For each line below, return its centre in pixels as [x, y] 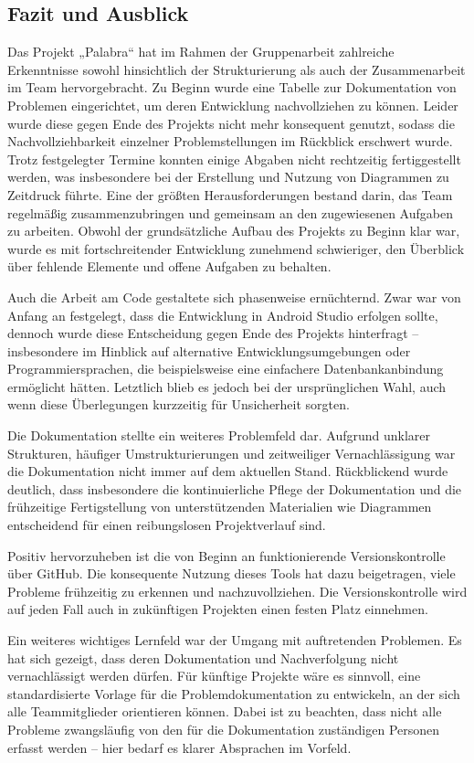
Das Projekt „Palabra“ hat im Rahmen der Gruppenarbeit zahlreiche [201, 52]
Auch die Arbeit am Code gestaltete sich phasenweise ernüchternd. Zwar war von [234, 297]
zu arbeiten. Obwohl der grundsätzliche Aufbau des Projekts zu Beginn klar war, [234, 231]
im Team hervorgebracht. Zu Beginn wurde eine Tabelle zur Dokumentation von [232, 87]
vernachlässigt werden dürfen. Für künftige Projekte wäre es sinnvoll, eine [214, 676]
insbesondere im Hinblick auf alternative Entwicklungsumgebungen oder [209, 350]
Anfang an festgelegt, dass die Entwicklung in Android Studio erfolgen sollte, [223, 315]
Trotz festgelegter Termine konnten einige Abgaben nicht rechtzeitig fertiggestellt [234, 159]
